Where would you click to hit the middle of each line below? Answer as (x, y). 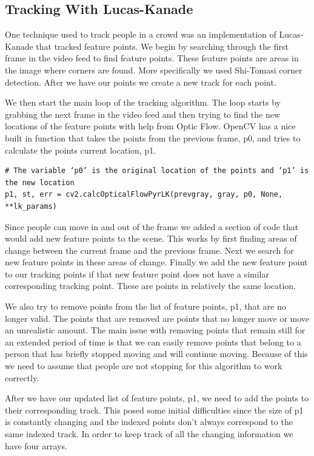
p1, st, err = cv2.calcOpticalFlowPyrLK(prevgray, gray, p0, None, (144, 195)
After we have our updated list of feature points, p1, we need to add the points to (157, 398)
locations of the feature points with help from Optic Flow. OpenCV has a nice (150, 126)
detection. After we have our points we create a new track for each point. (141, 82)
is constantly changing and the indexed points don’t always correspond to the (149, 422)
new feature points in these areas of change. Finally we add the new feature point (156, 262)
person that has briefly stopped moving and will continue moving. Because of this (156, 354)
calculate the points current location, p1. (81, 150)
